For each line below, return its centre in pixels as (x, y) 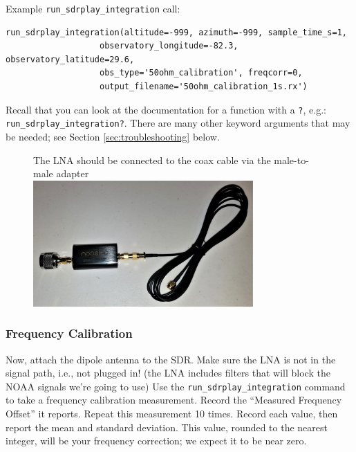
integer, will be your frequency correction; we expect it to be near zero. (156, 441)
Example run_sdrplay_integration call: (93, 8)
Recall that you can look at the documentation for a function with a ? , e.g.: (166, 109)
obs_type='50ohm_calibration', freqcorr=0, (201, 73)
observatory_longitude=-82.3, (169, 46)
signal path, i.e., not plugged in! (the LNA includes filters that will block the (168, 373)
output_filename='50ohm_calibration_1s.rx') (204, 87)
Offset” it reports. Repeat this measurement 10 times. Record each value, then (172, 413)
